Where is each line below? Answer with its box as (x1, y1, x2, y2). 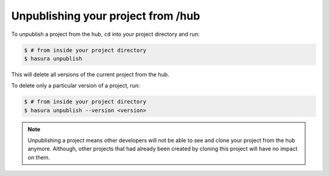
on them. (27, 153, 50, 161)
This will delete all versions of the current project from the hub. (11, 71, 170, 78)
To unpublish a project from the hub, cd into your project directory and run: (11, 30, 200, 38)
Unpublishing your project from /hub (11, 9, 200, 23)
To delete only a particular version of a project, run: (11, 82, 140, 90)
